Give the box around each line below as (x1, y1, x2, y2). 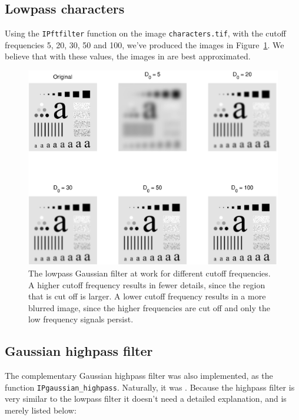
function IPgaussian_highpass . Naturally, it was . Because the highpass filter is (5, 381, 295, 393)
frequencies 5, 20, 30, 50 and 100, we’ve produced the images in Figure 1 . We (5, 38, 284, 51)
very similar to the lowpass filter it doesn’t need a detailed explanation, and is (5, 392, 287, 405)
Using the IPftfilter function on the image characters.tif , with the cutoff (5, 27, 286, 39)
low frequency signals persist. (28, 313, 134, 325)
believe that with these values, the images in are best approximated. (5, 50, 251, 62)
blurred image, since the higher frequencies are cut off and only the (28, 301, 271, 314)
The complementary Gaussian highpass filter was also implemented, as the (5, 369, 273, 382)
